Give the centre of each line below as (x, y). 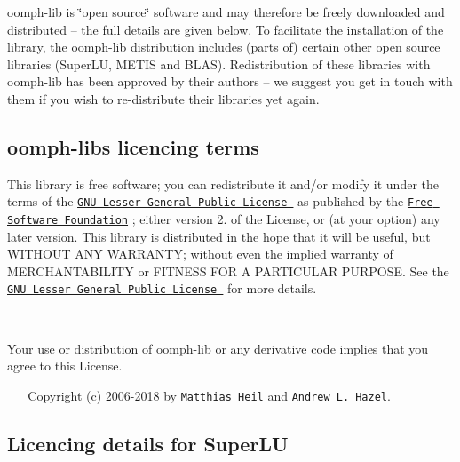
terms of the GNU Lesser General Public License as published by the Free (220, 201)
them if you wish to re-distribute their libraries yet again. (163, 98)
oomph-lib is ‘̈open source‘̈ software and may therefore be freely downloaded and (226, 12)
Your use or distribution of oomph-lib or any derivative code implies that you (218, 348)
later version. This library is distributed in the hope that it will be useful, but (219, 236)
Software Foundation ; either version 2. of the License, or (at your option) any (224, 219)
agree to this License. (65, 366)
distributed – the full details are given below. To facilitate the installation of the (226, 29)
